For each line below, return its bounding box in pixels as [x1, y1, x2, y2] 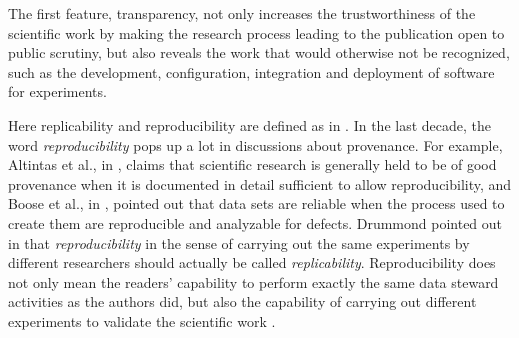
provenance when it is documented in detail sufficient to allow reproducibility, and [8, 173, 512, 194]
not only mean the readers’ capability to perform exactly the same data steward [8, 271, 499, 292]
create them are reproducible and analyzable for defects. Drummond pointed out [8, 212, 503, 233]
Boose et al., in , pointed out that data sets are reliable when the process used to [8, 193, 505, 214]
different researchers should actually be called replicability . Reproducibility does [8, 252, 496, 273]
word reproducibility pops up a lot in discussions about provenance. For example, [8, 134, 503, 155]
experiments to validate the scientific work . [8, 310, 276, 331]
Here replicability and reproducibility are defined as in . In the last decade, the [8, 114, 491, 135]
